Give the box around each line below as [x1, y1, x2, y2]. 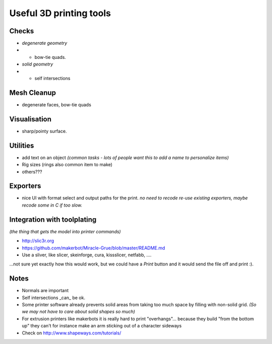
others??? [22, 169, 42, 175]
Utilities [9, 141, 34, 150]
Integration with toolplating [9, 215, 97, 224]
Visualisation [9, 115, 52, 123]
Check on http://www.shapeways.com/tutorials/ [22, 330, 121, 336]
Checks [9, 27, 34, 35]
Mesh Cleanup [9, 88, 56, 97]
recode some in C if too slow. [22, 202, 83, 208]
